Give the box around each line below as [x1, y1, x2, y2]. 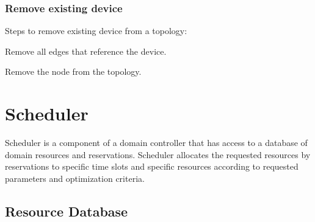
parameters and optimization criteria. [5, 172, 145, 184]
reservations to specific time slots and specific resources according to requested [5, 160, 299, 173]
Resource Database [5, 201, 128, 220]
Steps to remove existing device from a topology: [5, 24, 187, 37]
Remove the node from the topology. [5, 65, 142, 78]
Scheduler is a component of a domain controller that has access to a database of [5, 136, 308, 149]
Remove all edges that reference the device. [5, 44, 167, 57]
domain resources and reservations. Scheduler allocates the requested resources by [5, 148, 311, 161]
